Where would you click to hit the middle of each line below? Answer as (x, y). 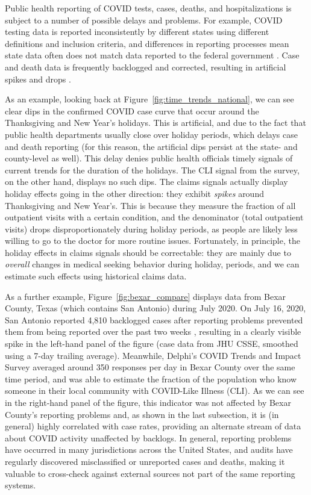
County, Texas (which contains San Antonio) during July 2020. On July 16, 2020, (155, 308)
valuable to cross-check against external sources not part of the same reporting (150, 473)
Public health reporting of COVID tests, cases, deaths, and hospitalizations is (148, 8)
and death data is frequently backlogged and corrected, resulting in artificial (146, 67)
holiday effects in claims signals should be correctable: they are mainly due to (148, 252)
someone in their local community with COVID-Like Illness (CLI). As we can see (155, 391)
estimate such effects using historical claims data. (96, 276)
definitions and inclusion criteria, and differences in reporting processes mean (147, 43)
